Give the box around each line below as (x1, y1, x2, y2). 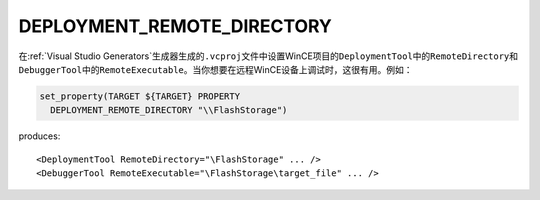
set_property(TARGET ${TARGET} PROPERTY (39, 90, 240, 102)
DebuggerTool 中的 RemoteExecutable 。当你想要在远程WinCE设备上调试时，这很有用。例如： (18, 63, 414, 75)
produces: (18, 130, 61, 142)
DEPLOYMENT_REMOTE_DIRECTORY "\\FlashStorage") (50, 105, 288, 116)
